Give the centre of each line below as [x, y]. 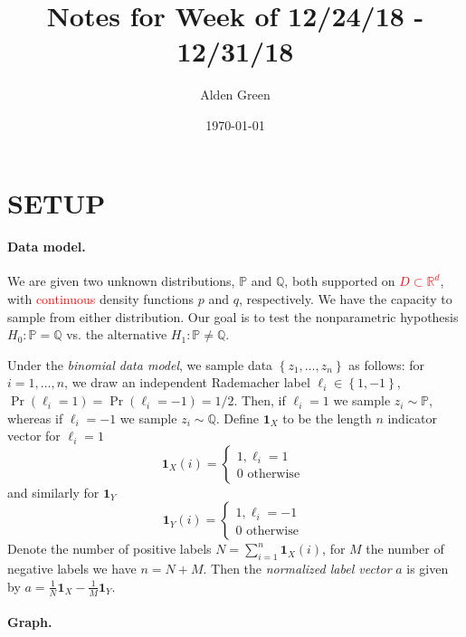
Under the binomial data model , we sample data [140, 364]
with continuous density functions [100, 299]
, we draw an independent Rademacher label [187, 382]
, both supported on [340, 281]
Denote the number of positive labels [109, 549]
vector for [34, 436]
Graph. [30, 622]
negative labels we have [72, 569]
